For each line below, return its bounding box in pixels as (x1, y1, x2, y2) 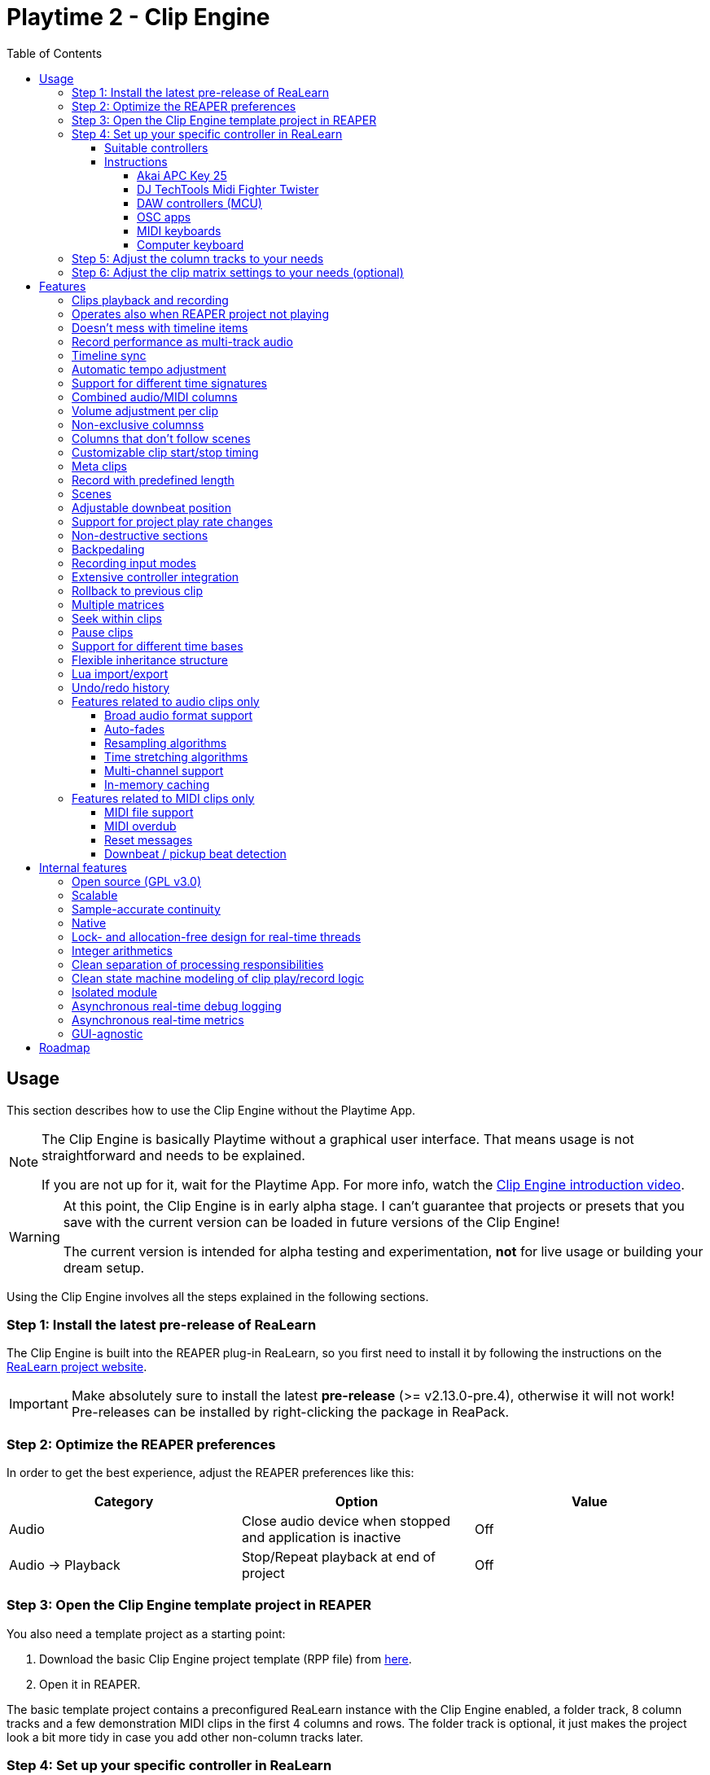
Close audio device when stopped (241, 1513, 450, 1530)
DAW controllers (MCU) (137, 195, 262, 210)
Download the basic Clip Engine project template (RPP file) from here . (39, 1651, 412, 1666)
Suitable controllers (104, 140, 208, 155)
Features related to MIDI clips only (72, 791, 255, 805)
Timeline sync (72, 348, 147, 362)
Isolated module (72, 984, 157, 999)
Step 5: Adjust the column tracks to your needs (72, 251, 324, 265)
